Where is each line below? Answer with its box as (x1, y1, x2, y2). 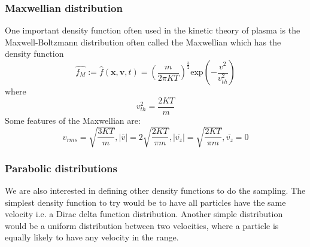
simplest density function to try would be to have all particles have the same (5, 196, 286, 208)
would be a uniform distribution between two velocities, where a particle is (5, 219, 279, 231)
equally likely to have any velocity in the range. (5, 231, 179, 243)
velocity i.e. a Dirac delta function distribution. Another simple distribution (5, 208, 283, 220)
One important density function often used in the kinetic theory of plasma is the (5, 24, 300, 36)
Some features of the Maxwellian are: (5, 114, 141, 126)
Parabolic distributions (5, 160, 117, 175)
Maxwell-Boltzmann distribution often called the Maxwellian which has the (5, 35, 281, 48)
